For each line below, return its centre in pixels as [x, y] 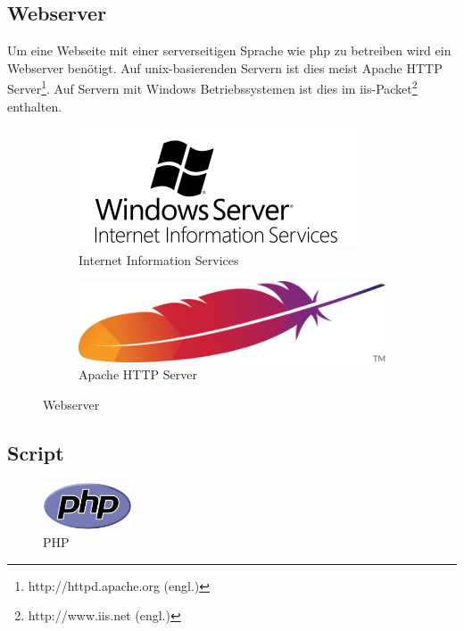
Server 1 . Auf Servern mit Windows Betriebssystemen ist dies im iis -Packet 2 [212, 87]
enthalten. [35, 106]
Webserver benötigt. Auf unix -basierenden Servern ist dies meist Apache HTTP [225, 67]
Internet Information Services [159, 259]
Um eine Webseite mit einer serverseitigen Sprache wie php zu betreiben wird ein [229, 50]
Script [36, 452]
